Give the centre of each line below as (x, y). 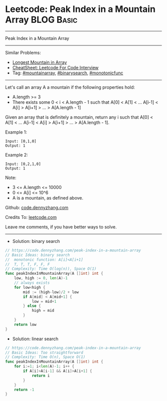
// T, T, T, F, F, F (28, 264)
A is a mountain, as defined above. (48, 198)
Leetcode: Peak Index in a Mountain (80, 9)
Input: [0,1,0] (21, 141)
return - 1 (24, 390)
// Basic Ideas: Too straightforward (44, 353)
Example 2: (17, 155)
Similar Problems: (23, 52)
